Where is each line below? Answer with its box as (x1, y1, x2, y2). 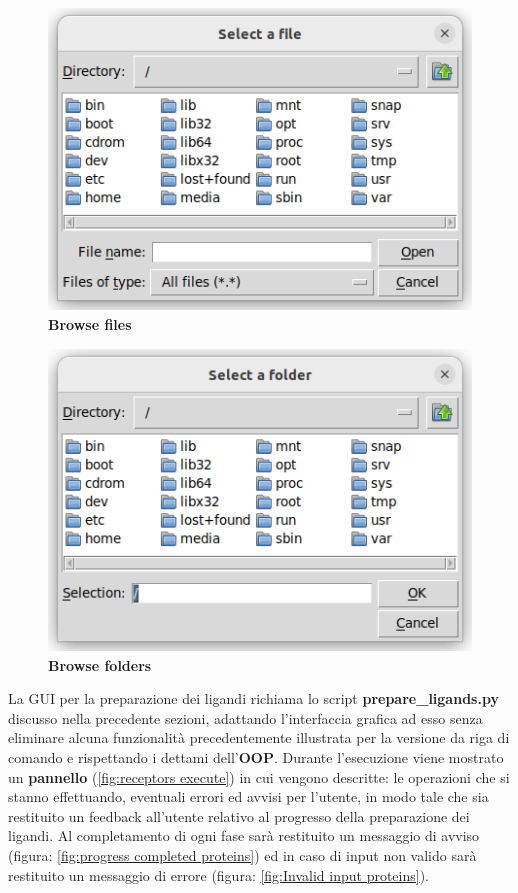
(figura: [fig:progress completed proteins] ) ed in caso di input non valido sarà (8, 845, 477, 865)
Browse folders (48, 654, 152, 675)
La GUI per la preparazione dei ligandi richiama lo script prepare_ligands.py (8, 688, 499, 709)
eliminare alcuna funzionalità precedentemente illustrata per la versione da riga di (8, 727, 510, 748)
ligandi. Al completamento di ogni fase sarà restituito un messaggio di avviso (8, 825, 480, 846)
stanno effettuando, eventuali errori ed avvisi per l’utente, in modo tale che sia (8, 786, 489, 807)
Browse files (48, 314, 132, 335)
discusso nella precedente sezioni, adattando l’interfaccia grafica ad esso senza (8, 707, 483, 728)
